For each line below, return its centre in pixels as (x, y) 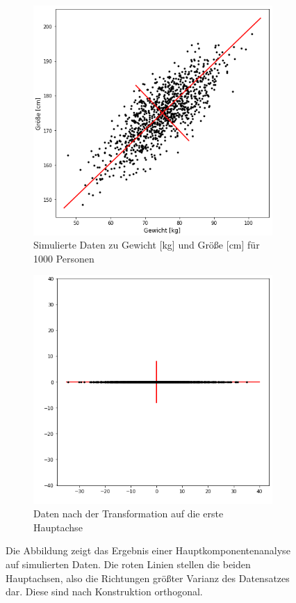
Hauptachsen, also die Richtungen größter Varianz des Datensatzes (148, 578)
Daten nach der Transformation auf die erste (129, 514)
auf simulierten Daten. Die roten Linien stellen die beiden (128, 564)
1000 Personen (64, 258)
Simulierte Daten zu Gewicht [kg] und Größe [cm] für (147, 245)
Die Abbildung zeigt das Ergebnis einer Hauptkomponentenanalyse (148, 550)
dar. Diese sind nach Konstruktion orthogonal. (104, 592)
